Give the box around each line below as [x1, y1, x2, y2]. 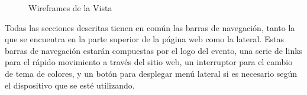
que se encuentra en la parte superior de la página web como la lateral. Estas [5, 33, 284, 45]
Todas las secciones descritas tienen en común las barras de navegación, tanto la [5, 21, 295, 33]
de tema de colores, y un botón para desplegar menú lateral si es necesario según [5, 67, 298, 79]
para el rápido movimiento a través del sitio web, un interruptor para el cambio [5, 56, 293, 68]
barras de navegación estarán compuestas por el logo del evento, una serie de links [5, 44, 303, 56]
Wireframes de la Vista [28, 2, 112, 13]
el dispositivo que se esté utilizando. [5, 79, 135, 91]
